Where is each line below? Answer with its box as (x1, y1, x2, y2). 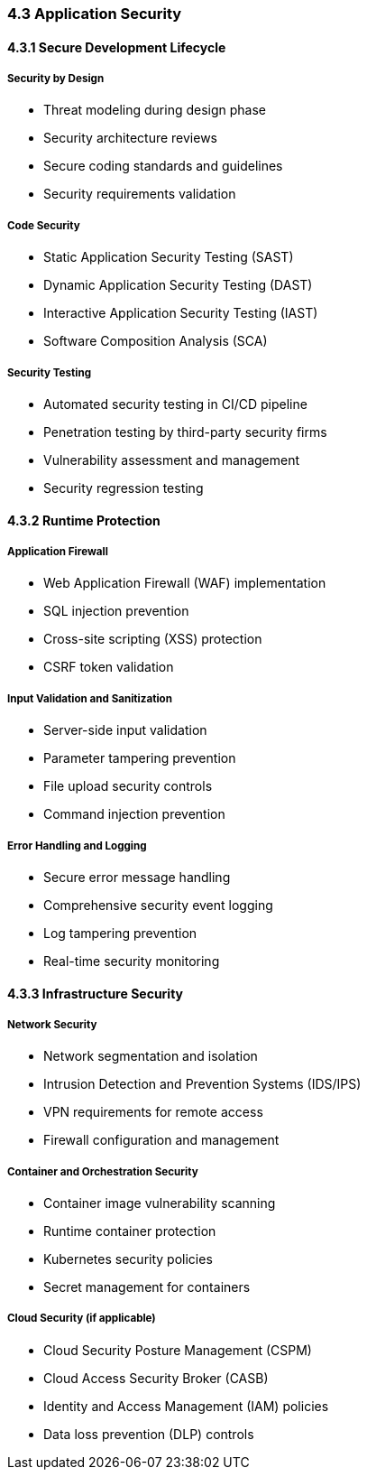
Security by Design (7, 72, 105, 85)
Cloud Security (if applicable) (7, 1312, 156, 1325)
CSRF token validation (43, 659, 174, 675)
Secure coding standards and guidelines (43, 158, 283, 174)
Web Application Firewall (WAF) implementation (43, 575, 326, 591)
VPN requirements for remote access (43, 1104, 263, 1120)
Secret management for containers (43, 1279, 251, 1296)
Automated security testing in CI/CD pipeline (43, 395, 307, 412)
